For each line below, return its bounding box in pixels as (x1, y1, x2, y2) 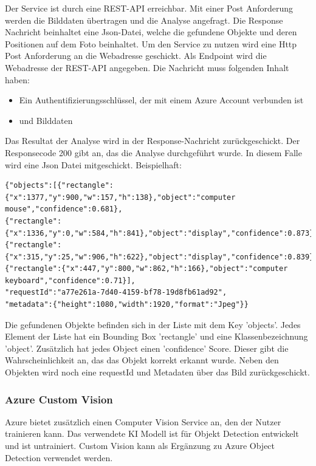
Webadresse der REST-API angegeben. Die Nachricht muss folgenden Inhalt (5, 61, 289, 74)
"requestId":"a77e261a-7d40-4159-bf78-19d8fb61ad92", (5, 288, 227, 297)
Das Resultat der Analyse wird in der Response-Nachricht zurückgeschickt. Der (5, 134, 300, 147)
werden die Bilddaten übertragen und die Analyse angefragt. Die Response (5, 13, 283, 26)
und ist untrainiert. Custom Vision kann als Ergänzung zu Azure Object (5, 439, 275, 452)
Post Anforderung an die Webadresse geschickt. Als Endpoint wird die (5, 49, 267, 62)
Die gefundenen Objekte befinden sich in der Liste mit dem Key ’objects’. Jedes (5, 318, 301, 331)
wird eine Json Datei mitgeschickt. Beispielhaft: (5, 158, 182, 171)
